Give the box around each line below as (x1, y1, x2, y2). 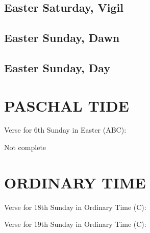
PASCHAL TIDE (4, 95, 129, 116)
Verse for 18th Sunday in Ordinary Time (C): (4, 201, 146, 212)
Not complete (4, 142, 46, 153)
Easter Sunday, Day (4, 59, 111, 75)
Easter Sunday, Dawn (4, 30, 120, 46)
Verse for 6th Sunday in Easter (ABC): (4, 124, 127, 135)
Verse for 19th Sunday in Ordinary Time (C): (4, 219, 146, 229)
